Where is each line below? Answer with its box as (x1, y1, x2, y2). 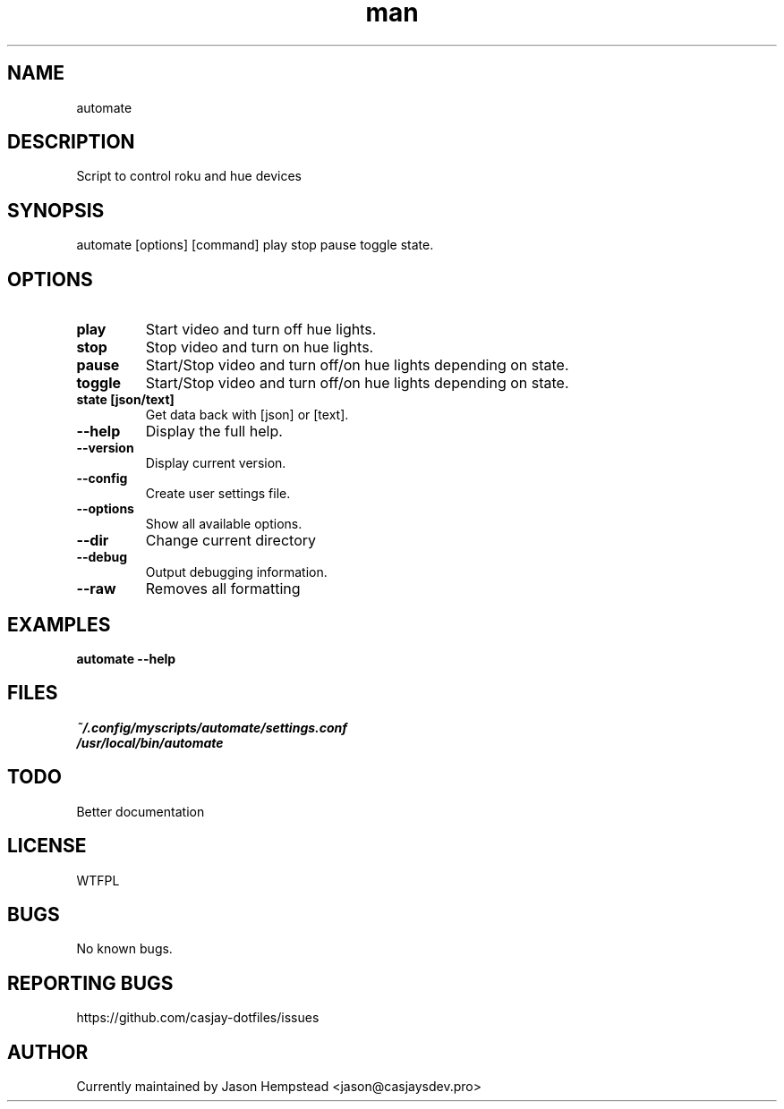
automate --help (76, 650, 176, 666)
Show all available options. (145, 516, 303, 532)
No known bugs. (76, 941, 173, 957)
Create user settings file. (145, 486, 291, 502)
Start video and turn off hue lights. (145, 320, 377, 339)
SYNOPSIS (7, 199, 105, 222)
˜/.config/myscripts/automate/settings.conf (76, 719, 348, 735)
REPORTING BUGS (7, 971, 174, 995)
